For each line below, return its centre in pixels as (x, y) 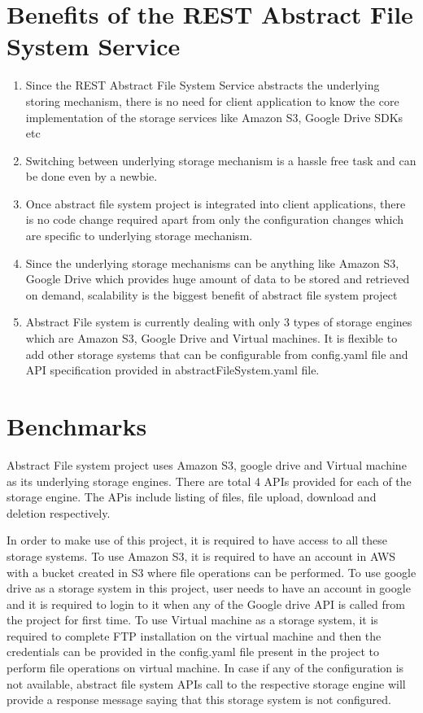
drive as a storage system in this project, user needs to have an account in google (209, 588)
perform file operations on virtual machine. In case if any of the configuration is (205, 668)
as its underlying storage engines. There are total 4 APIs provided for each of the (209, 481)
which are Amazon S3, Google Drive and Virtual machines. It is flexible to (211, 338)
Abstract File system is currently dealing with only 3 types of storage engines (219, 322)
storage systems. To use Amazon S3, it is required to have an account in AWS (201, 556)
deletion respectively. (59, 512)
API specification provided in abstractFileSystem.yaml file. (172, 370)
